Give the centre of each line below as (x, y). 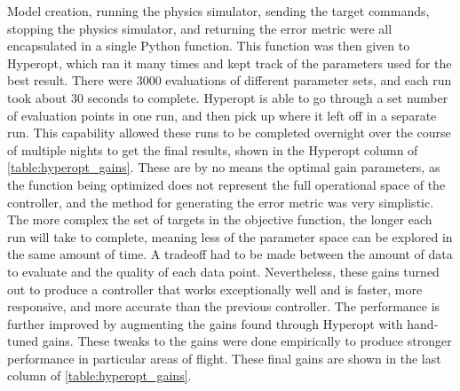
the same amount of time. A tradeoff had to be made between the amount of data (230, 254)
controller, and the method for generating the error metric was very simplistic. (221, 202)
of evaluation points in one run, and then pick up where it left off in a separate (222, 115)
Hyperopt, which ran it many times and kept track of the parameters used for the (230, 63)
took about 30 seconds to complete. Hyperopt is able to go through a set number (228, 97)
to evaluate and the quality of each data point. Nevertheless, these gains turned (223, 271)
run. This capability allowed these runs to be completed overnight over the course (229, 133)
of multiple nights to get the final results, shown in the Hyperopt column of (213, 149)
